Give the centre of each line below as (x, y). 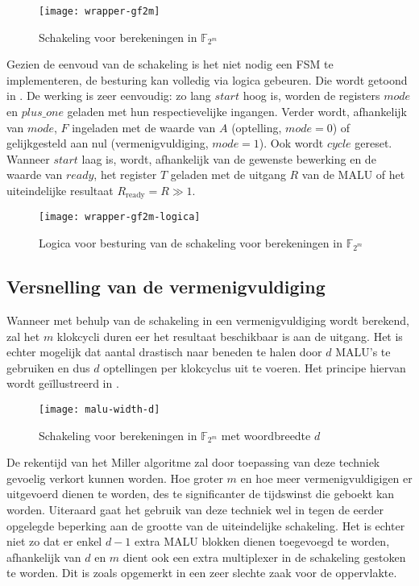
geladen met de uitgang (228, 175)
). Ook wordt (291, 143)
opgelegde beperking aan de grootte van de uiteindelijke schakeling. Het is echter (206, 525)
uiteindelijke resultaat (60, 190)
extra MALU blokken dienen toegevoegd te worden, (262, 541)
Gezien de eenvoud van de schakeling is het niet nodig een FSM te (170, 64)
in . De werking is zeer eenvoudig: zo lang (109, 96)
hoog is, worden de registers (311, 96)
